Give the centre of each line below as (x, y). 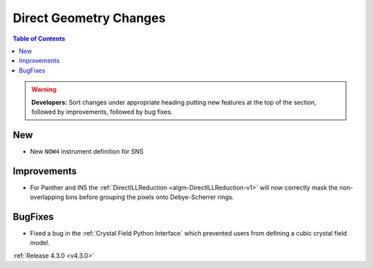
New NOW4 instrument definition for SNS (87, 151)
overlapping (47, 197)
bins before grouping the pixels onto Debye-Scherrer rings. (150, 197)
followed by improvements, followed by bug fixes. (102, 112)
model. (40, 243)
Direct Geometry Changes (89, 18)
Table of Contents (39, 39)
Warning (44, 90)
